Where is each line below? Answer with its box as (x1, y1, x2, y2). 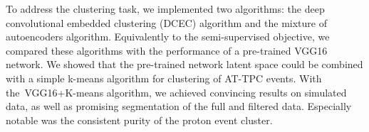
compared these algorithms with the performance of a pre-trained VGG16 (6, 43, 328, 57)
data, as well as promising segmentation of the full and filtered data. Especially (6, 99, 352, 114)
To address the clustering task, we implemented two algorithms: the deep (6, 1, 325, 16)
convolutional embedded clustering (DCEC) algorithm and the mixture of (6, 15, 327, 30)
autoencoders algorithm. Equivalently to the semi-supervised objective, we (6, 29, 330, 44)
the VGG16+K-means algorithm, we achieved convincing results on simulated (6, 84, 347, 99)
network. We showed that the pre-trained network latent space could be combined (6, 57, 363, 72)
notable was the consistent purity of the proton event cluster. (6, 112, 273, 127)
